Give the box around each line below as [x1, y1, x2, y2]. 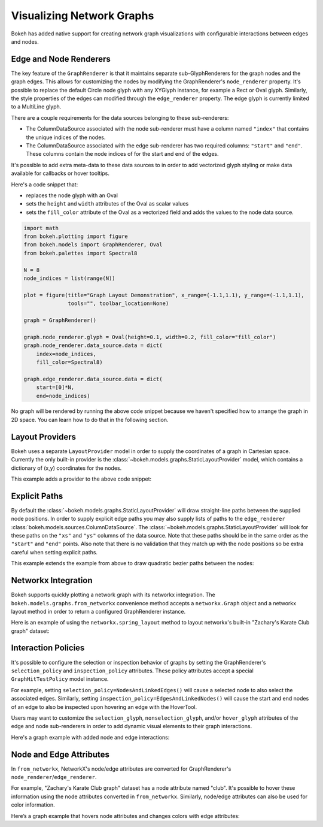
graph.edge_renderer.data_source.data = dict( [23, 375, 163, 382]
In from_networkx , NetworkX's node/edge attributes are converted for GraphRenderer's [11, 765, 231, 772]
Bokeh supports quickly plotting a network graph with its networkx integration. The [11, 591, 215, 599]
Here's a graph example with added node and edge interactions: [11, 734, 170, 741]
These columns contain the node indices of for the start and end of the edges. [26, 150, 219, 158]
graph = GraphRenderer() [23, 316, 97, 324]
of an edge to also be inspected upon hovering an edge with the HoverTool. [11, 703, 197, 710]
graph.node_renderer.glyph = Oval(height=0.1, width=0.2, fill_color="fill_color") [23, 333, 276, 340]
